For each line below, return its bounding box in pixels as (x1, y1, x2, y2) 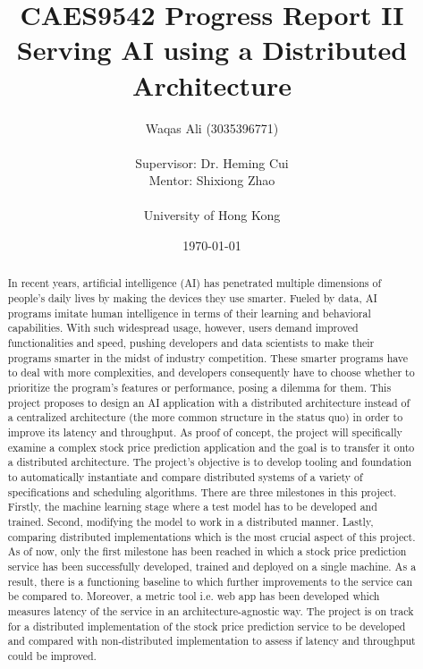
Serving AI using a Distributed (16, 31, 408, 68)
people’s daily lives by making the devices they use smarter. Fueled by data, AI (7, 291, 377, 306)
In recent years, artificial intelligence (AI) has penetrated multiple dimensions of (7, 275, 382, 291)
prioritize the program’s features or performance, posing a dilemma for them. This (7, 380, 392, 395)
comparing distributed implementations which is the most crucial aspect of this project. (7, 529, 416, 544)
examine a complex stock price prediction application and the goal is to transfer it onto (7, 439, 415, 454)
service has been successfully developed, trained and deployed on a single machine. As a (7, 558, 417, 573)
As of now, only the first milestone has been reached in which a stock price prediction (7, 544, 407, 559)
